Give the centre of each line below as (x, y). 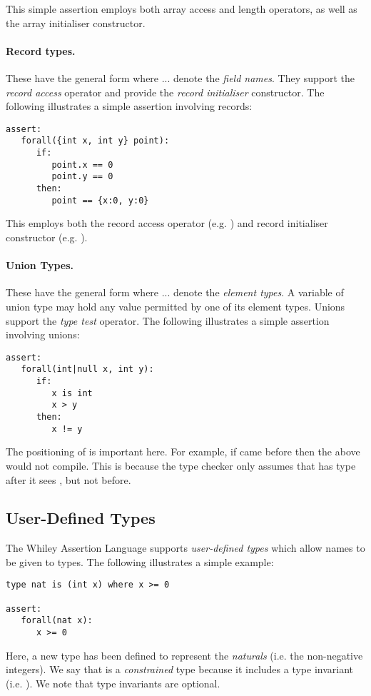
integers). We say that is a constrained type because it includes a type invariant (180, 669)
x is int (72, 393)
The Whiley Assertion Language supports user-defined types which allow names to (185, 548)
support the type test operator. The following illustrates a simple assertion (168, 320)
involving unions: (43, 334)
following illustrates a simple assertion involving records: (129, 106)
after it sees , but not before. (68, 479)
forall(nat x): (57, 621)
